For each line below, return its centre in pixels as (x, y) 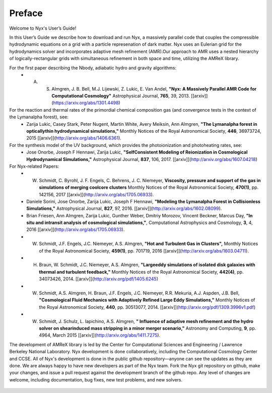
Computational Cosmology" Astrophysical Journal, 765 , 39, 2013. (121, 96)
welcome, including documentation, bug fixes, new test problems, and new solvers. (96, 379)
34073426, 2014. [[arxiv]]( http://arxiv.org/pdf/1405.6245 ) (99, 279)
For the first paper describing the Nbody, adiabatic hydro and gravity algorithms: (93, 67)
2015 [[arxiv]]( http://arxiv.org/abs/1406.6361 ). (74, 138)
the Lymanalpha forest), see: (39, 117)
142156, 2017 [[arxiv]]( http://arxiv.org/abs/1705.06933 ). (96, 194)
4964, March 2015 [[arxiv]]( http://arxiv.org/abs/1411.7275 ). (100, 335)
